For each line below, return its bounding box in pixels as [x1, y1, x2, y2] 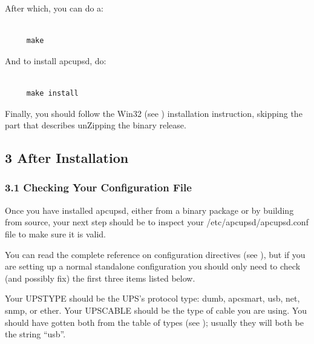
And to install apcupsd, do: [5, 54, 106, 67]
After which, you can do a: [5, 2, 103, 14]
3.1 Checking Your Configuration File [5, 180, 192, 195]
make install [26, 88, 79, 98]
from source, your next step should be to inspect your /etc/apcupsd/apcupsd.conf [5, 216, 309, 228]
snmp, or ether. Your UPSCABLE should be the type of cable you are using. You [5, 303, 307, 316]
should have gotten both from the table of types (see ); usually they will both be [5, 316, 304, 328]
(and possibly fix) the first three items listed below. [5, 271, 195, 284]
